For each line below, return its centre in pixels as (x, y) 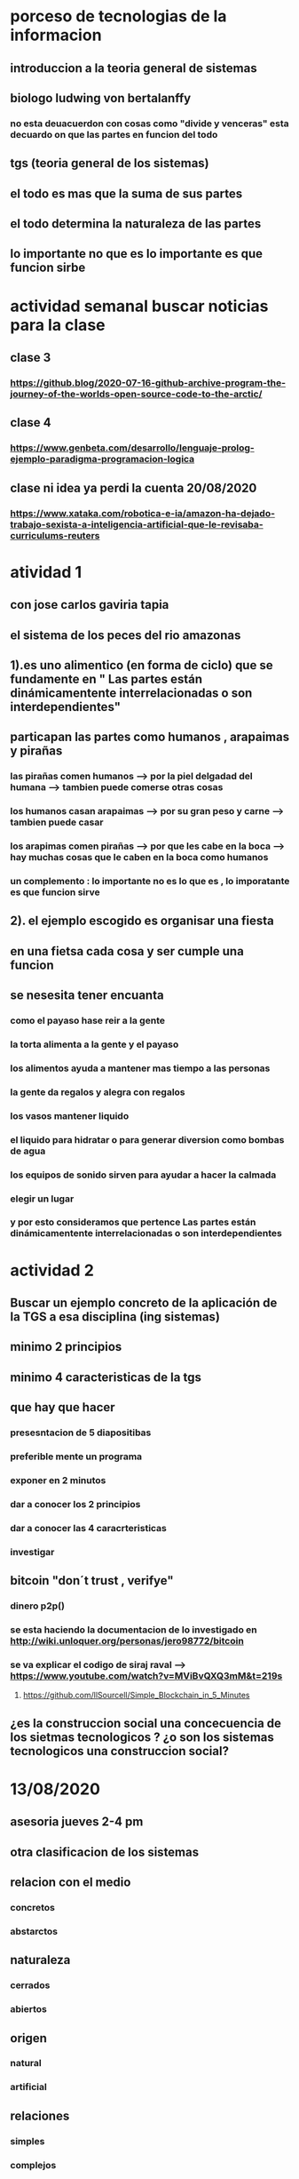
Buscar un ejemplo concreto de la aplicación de (144, 1303)
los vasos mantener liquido (70, 1115)
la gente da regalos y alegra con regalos (98, 1092)
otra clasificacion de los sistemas (104, 1852)
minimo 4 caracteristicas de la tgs (106, 1377)
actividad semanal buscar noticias (139, 306)
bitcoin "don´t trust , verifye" (92, 1580)
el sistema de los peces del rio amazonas (126, 635)
